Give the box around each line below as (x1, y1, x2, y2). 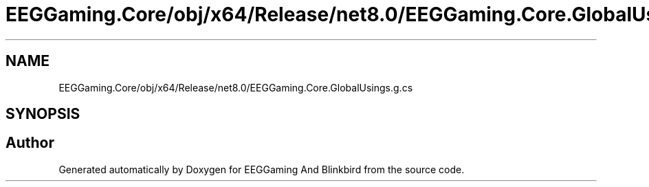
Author (5, 134, 54, 152)
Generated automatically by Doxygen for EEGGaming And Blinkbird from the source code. (58, 163, 465, 175)
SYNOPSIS (5, 105, 80, 123)
